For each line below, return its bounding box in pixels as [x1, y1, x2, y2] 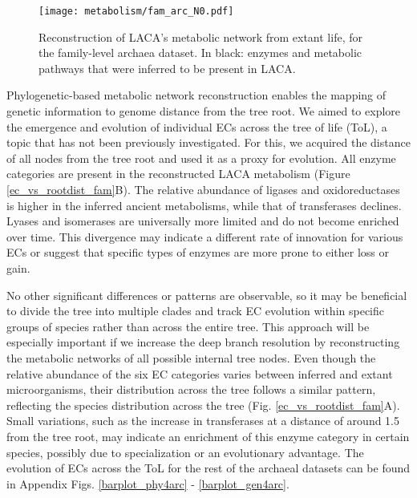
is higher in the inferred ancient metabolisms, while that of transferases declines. [6, 196, 402, 213]
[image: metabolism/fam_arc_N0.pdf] [38, 6, 234, 17]
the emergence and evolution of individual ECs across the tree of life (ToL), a [6, 118, 387, 135]
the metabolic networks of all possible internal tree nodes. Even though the [6, 349, 376, 366]
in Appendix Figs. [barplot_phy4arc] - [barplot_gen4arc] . [6, 475, 289, 492]
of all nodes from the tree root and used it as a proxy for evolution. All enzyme [6, 149, 396, 166]
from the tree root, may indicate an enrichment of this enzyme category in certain [6, 427, 410, 444]
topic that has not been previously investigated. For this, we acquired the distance [6, 134, 411, 151]
